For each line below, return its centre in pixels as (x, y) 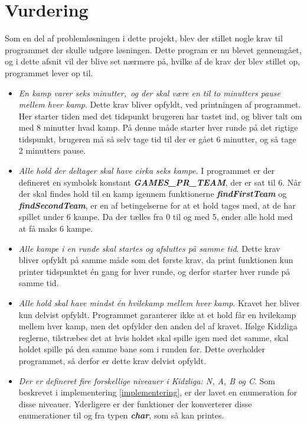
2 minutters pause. (52, 150)
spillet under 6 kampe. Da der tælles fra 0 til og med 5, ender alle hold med (156, 217)
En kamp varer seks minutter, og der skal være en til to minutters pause (150, 93)
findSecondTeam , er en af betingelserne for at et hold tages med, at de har (157, 205)
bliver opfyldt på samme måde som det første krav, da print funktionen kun (156, 260)
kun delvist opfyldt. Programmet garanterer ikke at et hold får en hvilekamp (157, 314)
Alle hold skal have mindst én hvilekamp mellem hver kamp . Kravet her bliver (159, 303)
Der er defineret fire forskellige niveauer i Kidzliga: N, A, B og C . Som (147, 380)
